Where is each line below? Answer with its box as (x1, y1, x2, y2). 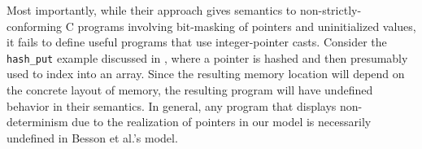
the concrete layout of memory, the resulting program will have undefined (7, 81, 373, 99)
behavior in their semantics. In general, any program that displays (7, 97, 337, 114)
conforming (7, 17, 63, 34)
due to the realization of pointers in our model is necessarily (72, 113, 372, 130)
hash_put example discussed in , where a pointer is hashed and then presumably (7, 49, 408, 66)
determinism (7, 113, 68, 130)
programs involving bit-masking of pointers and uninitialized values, (77, 17, 416, 34)
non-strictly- (299, 2, 362, 18)
